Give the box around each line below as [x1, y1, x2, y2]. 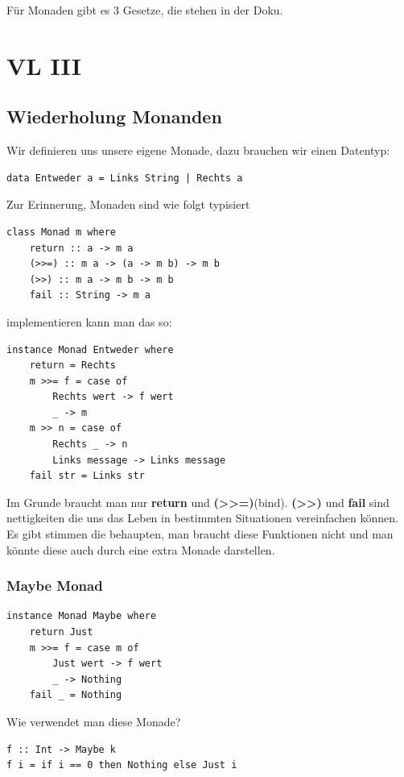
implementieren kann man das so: [6, 313, 172, 330]
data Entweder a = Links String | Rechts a [6, 172, 243, 184]
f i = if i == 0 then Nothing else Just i [6, 759, 237, 771]
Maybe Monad [6, 575, 103, 596]
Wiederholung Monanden [6, 104, 222, 129]
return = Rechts [29, 359, 117, 372]
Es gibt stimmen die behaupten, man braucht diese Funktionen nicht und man [6, 526, 394, 542]
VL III [6, 48, 81, 81]
